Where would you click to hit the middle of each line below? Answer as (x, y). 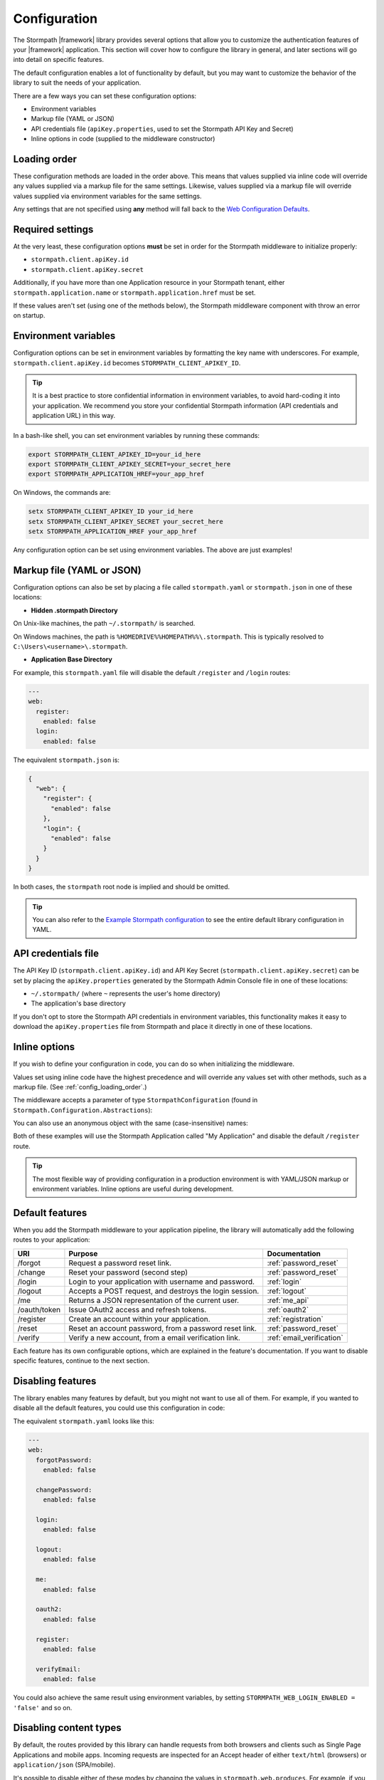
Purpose (83, 1253)
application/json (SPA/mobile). (64, 1765)
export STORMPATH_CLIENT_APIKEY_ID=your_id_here (114, 454)
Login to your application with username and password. (162, 1282)
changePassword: (64, 1490)
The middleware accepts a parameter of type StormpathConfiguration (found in (135, 1100)
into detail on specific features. (59, 60)
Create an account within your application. (139, 1319)
